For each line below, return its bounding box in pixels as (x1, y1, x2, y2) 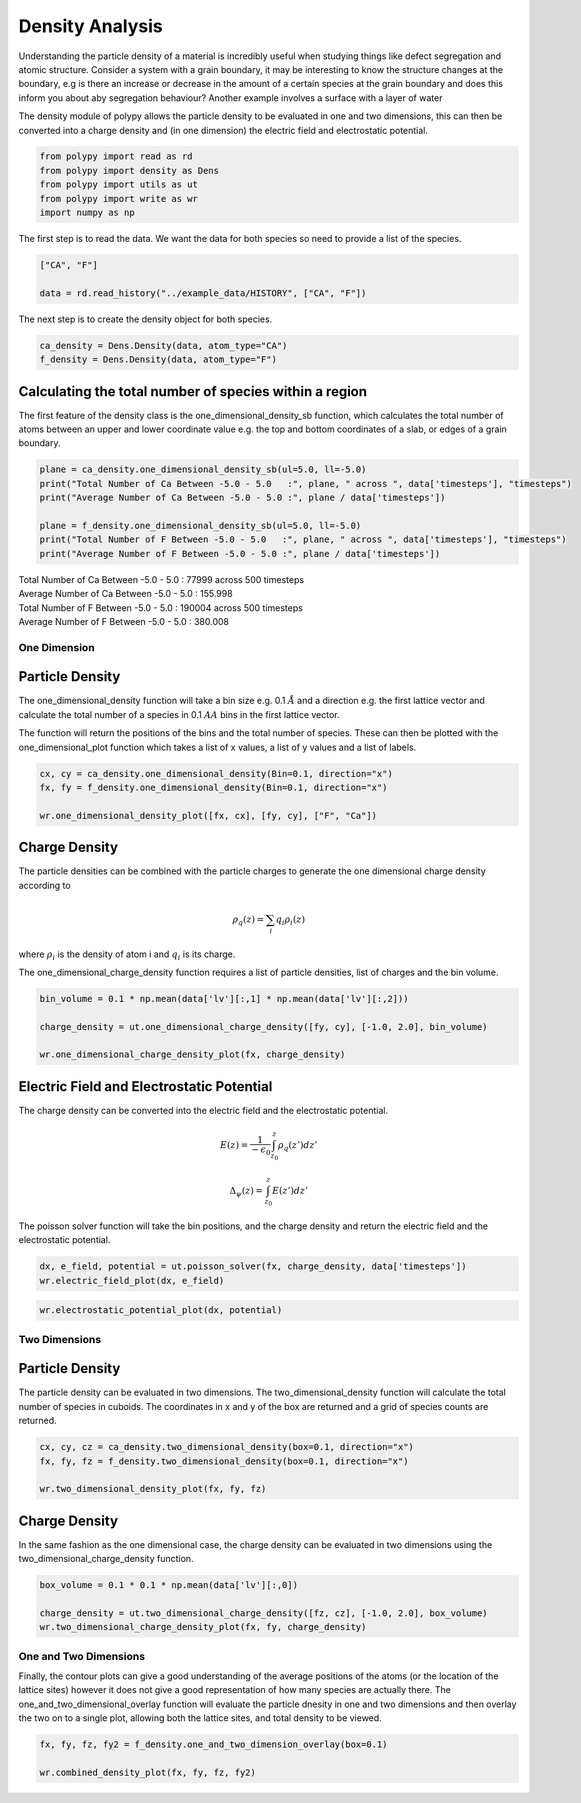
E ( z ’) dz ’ (271, 1185, 309, 1197)
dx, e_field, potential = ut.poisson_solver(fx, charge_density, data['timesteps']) (39, 1261, 467, 1272)
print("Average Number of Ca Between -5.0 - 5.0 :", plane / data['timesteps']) (39, 492, 446, 504)
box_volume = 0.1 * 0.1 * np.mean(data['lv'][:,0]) (39, 1580, 299, 1591)
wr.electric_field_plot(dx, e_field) (39, 1275, 225, 1286)
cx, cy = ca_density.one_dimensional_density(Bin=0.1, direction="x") (39, 768, 394, 779)
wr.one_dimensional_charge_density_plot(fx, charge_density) (39, 1049, 346, 1060)
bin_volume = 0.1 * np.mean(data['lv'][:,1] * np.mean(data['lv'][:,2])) (39, 993, 409, 1004)
